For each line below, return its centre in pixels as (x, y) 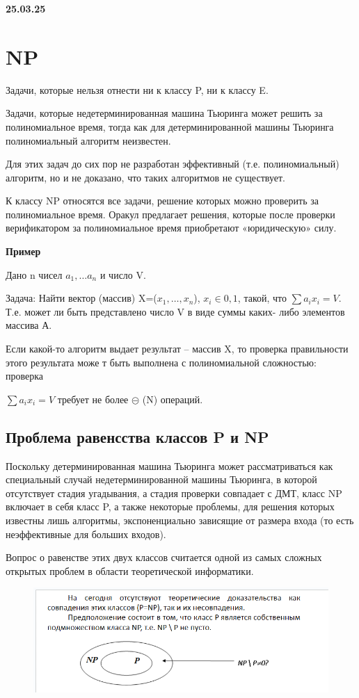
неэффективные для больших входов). (86, 534)
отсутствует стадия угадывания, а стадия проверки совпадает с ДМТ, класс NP (174, 493)
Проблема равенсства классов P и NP (137, 436)
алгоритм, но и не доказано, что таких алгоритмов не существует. (145, 177)
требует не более (93, 399)
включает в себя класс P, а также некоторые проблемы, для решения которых (170, 506)
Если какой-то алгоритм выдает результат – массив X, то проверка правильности (177, 349)
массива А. (29, 325)
